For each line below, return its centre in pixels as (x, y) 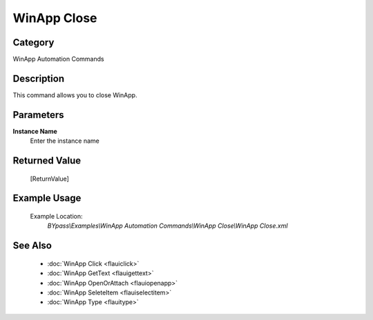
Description (39, 78)
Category (34, 42)
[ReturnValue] (49, 179)
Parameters (38, 115)
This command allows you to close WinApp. (75, 95)
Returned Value (47, 161)
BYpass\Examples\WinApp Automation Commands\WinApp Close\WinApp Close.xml (168, 226)
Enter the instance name (65, 141)
